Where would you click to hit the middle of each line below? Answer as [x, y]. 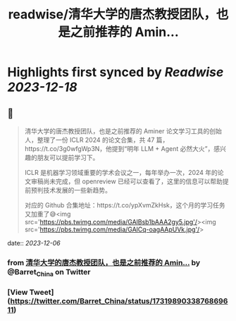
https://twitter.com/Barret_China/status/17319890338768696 [119, 301]
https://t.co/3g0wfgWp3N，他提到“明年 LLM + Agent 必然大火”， [119, 149]
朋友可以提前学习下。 [68, 157]
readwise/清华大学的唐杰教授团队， [112, 14]
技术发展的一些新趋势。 [77, 190]
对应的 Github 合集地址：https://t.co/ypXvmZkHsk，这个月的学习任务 [125, 205]
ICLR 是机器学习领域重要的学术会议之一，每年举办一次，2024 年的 [121, 172]
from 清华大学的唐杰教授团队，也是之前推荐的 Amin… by [104, 262]
